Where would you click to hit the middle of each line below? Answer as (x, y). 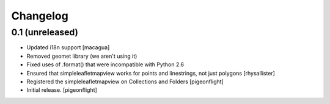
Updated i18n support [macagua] (68, 47)
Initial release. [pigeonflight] (62, 90)
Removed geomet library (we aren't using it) (82, 56)
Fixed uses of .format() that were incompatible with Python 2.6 (105, 64)
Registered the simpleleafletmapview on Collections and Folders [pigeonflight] (125, 81)
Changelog (40, 16)
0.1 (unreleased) (45, 32)
